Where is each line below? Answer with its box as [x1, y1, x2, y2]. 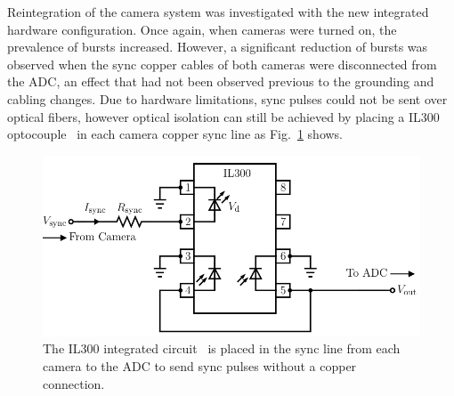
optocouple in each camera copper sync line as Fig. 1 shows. [7, 125, 344, 143]
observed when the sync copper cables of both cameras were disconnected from [7, 54, 437, 73]
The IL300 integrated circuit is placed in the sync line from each [43, 339, 401, 358]
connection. [43, 374, 105, 392]
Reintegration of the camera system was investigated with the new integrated [7, 3, 429, 20]
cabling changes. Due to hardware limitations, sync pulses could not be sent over [7, 89, 448, 108]
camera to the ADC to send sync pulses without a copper [43, 356, 357, 375]
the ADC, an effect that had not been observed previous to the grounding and [7, 72, 434, 91]
